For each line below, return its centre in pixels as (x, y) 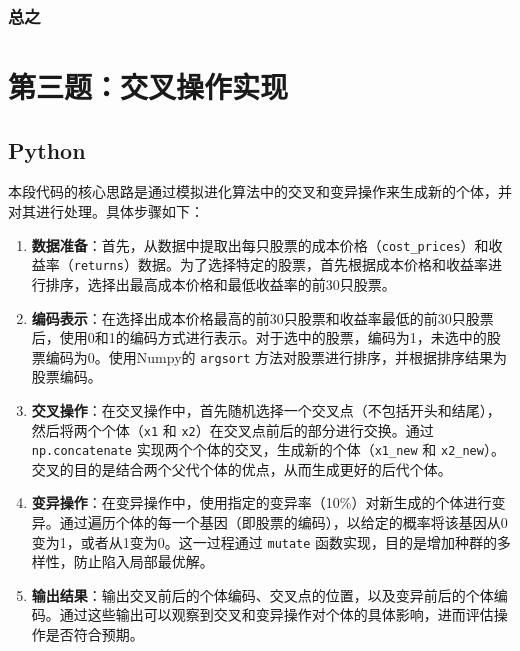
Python (47, 149)
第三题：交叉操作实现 (148, 86)
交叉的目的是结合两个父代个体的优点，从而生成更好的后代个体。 (241, 468)
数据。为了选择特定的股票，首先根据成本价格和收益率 (312, 264)
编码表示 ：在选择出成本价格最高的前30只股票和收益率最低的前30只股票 (262, 317)
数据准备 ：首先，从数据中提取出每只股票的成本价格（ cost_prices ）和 (260, 244)
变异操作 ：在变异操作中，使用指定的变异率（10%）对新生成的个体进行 (261, 502)
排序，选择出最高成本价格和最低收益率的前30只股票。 (220, 283)
